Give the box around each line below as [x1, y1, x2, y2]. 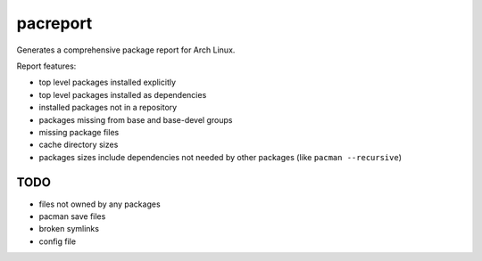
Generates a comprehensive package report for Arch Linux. [16, 45, 236, 55]
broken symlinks [38, 224, 100, 234]
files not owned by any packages [38, 199, 161, 209]
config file [38, 236, 76, 247]
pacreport [16, 13, 93, 33]
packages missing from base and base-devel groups [38, 114, 233, 125]
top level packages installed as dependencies [38, 89, 207, 100]
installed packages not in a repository [38, 102, 178, 113]
